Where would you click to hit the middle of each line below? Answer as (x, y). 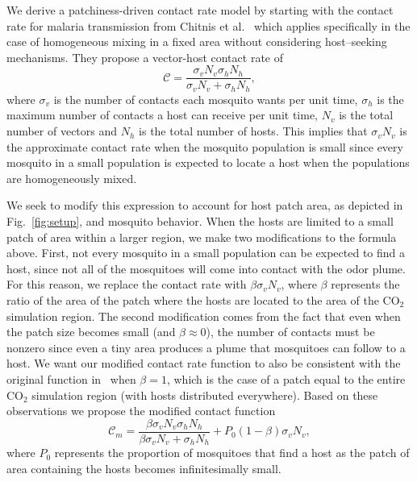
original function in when (71, 378)
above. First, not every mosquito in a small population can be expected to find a (206, 253)
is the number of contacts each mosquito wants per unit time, (206, 99)
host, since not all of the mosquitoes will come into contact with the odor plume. (206, 268)
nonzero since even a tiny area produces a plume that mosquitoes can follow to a (206, 347)
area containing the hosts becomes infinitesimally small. (144, 468)
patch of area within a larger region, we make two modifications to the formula (202, 237)
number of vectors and (62, 131)
